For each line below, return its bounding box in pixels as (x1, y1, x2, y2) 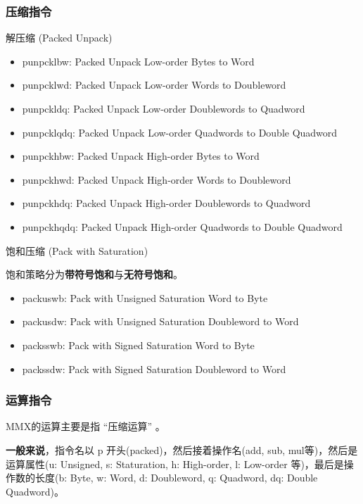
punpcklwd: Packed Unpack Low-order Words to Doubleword (22, 77, 286, 92)
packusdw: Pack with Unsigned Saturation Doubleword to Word (22, 314, 299, 329)
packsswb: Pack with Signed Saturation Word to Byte (22, 337, 255, 352)
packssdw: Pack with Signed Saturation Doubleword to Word (22, 361, 286, 376)
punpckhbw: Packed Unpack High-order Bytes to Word (22, 149, 260, 163)
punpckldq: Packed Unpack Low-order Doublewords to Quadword (22, 101, 305, 115)
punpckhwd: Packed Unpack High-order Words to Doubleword (22, 172, 291, 187)
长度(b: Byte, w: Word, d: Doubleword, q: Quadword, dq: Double (34, 470, 318, 485)
